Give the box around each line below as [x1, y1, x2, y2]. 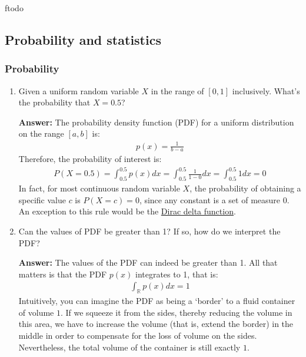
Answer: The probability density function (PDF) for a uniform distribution [18, 115, 294, 128]
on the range [18, 127, 64, 140]
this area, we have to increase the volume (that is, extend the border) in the [18, 318, 294, 330]
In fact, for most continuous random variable [18, 182, 180, 194]
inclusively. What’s [232, 84, 300, 97]
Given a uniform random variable [18, 84, 139, 97]
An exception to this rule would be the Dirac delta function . [18, 205, 236, 217]
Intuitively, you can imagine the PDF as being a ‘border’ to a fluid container [18, 295, 295, 307]
